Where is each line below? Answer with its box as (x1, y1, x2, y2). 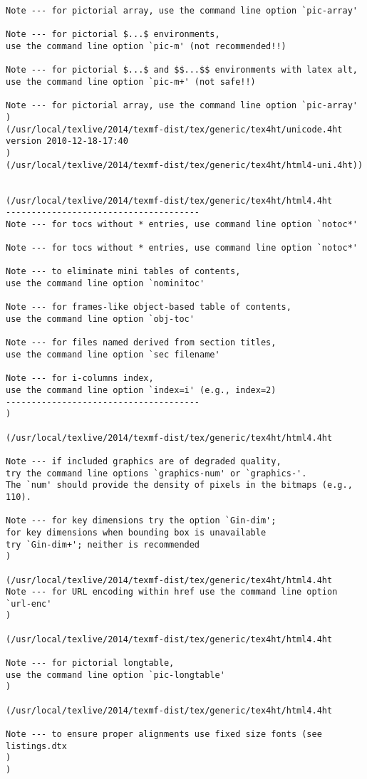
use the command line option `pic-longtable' (6, 669, 225, 680)
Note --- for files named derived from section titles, (6, 338, 276, 348)
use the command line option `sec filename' (6, 350, 220, 360)
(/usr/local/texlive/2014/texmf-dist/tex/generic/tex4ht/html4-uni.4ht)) (6, 160, 363, 170)
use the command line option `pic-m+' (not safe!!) (6, 76, 256, 87)
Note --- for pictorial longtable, (6, 658, 175, 669)
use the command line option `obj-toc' (6, 314, 195, 325)
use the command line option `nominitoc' (6, 278, 205, 289)
